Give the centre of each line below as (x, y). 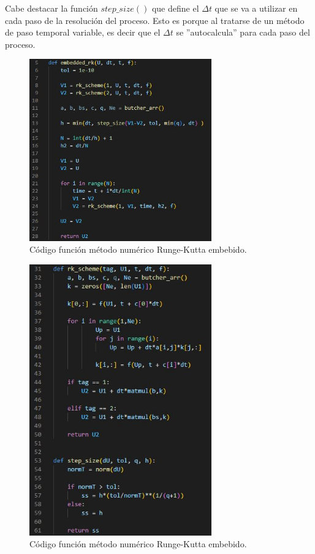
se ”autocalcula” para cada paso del (243, 32)
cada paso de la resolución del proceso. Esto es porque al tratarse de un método (155, 20)
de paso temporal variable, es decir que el (83, 32)
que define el (175, 8)
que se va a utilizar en (256, 8)
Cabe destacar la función (51, 8)
